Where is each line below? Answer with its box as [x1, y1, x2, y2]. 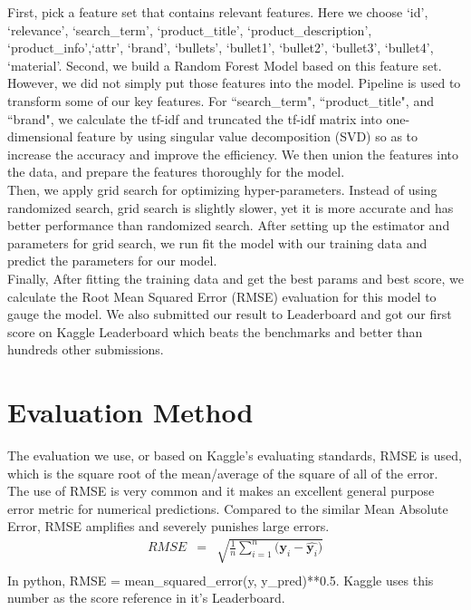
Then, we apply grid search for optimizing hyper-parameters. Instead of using [7, 179, 437, 198]
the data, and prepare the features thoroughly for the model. [7, 162, 345, 181]
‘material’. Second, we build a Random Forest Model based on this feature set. [7, 55, 442, 74]
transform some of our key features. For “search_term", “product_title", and [7, 91, 434, 110]
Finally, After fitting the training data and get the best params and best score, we [7, 268, 464, 287]
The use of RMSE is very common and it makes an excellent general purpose [7, 481, 435, 500]
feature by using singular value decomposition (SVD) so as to [77, 127, 418, 146]
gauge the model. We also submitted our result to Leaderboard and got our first [7, 305, 452, 324]
